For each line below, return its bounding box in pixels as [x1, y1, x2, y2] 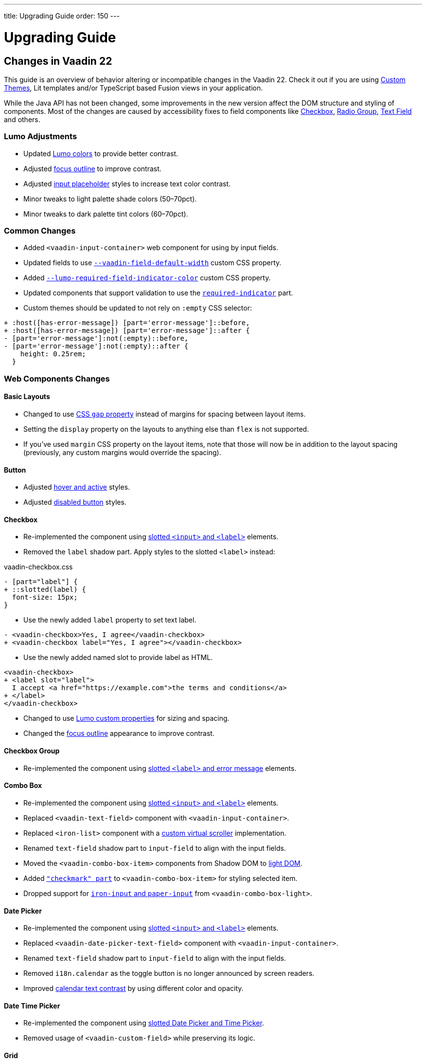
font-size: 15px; [12, 593, 78, 602]
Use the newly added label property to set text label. [23, 616, 196, 624]
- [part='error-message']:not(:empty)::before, [4, 334, 189, 343]
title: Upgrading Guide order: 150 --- [4, 12, 120, 20]
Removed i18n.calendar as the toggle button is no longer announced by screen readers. [23, 969, 315, 978]
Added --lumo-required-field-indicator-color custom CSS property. [23, 274, 271, 282]
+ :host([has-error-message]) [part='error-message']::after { [4, 327, 250, 335]
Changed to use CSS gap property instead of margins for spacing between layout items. [23, 410, 306, 419]
